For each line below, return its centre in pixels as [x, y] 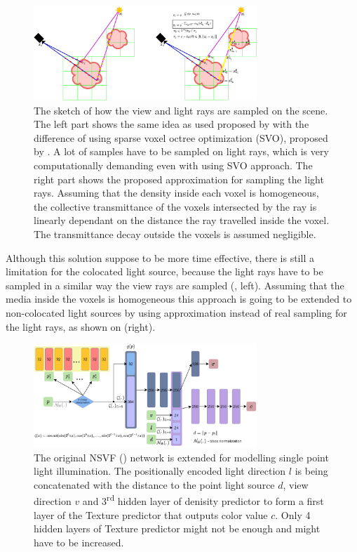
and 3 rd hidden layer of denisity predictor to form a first [203, 500]
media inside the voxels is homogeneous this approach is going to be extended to [179, 299]
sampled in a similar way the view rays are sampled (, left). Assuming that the [175, 285]
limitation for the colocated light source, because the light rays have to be [164, 271]
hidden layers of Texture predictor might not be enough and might [177, 528]
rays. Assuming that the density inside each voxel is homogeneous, [176, 193]
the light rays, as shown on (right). [81, 326]
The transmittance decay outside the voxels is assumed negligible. [175, 234]
